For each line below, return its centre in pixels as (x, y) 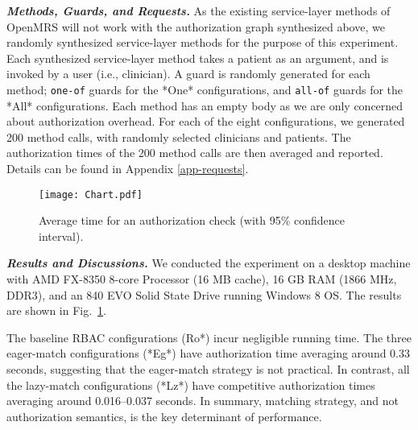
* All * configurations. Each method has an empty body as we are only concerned (205, 105)
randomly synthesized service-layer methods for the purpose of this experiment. (203, 42)
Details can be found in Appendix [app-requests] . (128, 168)
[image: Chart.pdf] (91, 194)
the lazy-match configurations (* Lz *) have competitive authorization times (191, 385)
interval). (61, 236)
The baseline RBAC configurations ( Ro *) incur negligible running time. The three (209, 337)
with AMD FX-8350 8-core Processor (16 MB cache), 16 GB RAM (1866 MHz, (202, 279)
